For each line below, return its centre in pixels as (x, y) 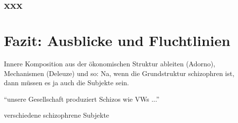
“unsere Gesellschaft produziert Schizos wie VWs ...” (82, 99)
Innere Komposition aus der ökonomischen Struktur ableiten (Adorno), (110, 63)
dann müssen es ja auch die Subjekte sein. (66, 83)
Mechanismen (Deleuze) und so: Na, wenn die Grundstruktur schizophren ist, (119, 73)
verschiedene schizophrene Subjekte (57, 115)
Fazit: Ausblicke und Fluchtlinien (117, 40)
